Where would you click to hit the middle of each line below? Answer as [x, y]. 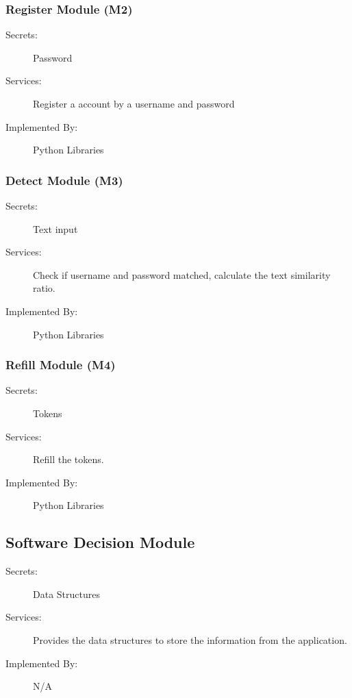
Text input [55, 228]
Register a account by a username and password [134, 103]
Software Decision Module [100, 542]
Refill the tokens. [68, 459]
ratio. [44, 288]
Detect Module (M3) [64, 180]
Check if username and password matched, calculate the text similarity [182, 274]
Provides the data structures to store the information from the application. [190, 639]
